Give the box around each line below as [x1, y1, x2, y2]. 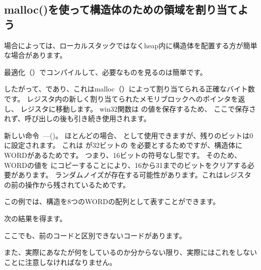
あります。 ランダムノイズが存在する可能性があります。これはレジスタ [18, 169, 251, 180]
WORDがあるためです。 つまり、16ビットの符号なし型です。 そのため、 [4, 149, 241, 160]
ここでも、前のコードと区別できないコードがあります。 [4, 230, 187, 240]
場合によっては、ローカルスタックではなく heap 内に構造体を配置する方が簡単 [4, 40, 257, 50]
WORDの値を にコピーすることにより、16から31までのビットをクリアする [4, 159, 247, 170]
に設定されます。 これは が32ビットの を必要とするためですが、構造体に [4, 140, 242, 150]
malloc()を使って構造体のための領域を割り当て [4, 2, 238, 17]
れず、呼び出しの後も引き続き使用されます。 [4, 113, 151, 124]
